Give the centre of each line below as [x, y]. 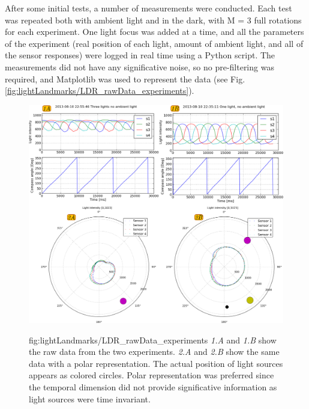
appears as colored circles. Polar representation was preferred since [151, 375]
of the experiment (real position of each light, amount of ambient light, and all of [154, 43]
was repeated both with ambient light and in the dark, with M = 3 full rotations [153, 20]
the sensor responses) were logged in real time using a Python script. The [140, 55]
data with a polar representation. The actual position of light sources [156, 363]
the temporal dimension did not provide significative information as [153, 387]
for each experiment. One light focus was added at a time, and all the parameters [154, 32]
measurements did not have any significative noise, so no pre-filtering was [139, 66]
